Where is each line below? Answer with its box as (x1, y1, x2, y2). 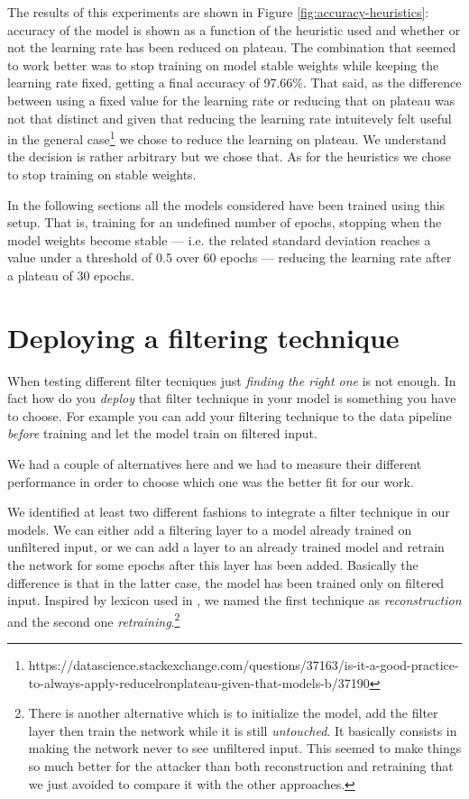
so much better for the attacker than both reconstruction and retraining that (28, 757, 454, 776)
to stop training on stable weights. (7, 165, 197, 183)
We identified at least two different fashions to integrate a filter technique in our (7, 502, 450, 521)
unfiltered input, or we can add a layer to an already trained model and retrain (7, 537, 445, 556)
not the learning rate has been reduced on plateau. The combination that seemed (7, 38, 456, 57)
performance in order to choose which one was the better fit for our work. (7, 472, 414, 491)
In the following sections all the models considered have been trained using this (7, 195, 446, 214)
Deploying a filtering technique (7, 318, 400, 355)
